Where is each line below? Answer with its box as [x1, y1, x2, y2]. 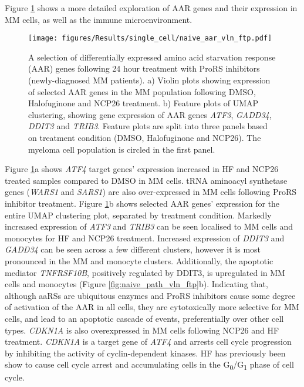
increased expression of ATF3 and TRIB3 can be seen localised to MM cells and [5, 220, 293, 233]
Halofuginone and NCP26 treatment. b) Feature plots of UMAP [28, 97, 258, 109]
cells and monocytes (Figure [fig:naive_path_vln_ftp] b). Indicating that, [5, 278, 268, 290]
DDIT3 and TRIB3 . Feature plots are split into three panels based [28, 120, 268, 132]
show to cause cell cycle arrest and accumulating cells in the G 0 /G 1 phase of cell [5, 358, 294, 372]
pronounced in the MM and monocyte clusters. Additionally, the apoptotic [5, 254, 273, 267]
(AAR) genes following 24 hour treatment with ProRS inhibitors [28, 62, 260, 75]
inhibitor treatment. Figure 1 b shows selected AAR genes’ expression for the [5, 197, 280, 209]
